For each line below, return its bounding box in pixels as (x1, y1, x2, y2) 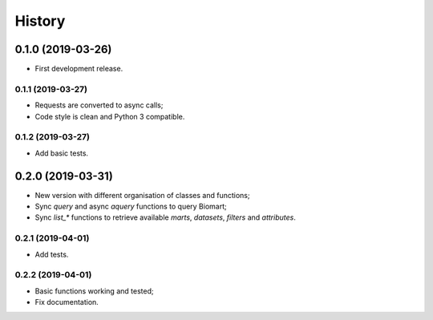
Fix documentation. (34, 298, 99, 307)
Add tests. (34, 249, 69, 259)
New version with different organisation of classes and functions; (34, 190, 250, 200)
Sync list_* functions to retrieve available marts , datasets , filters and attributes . (34, 213, 296, 222)
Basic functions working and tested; (34, 286, 154, 296)
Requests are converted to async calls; (34, 100, 164, 110)
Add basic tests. (34, 148, 88, 158)
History (14, 12, 66, 30)
